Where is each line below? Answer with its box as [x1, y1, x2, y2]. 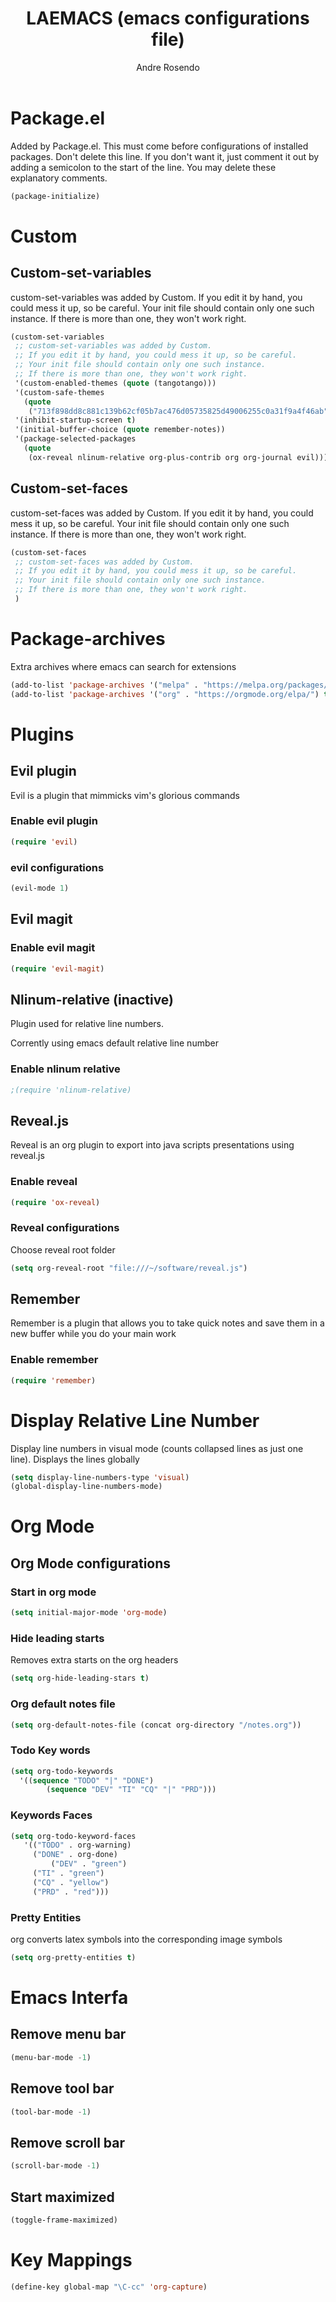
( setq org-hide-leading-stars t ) [10, 1673, 150, 1684]
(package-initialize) [10, 191, 101, 201]
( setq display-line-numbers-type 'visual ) [10, 1472, 190, 1482]
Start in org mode [10, 1585, 97, 1599]
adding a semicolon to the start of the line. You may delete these [10, 161, 277, 173]
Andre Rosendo [136, 61, 200, 73]
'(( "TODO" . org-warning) [23, 1840, 132, 1851]
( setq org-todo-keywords [10, 1766, 114, 1776]
